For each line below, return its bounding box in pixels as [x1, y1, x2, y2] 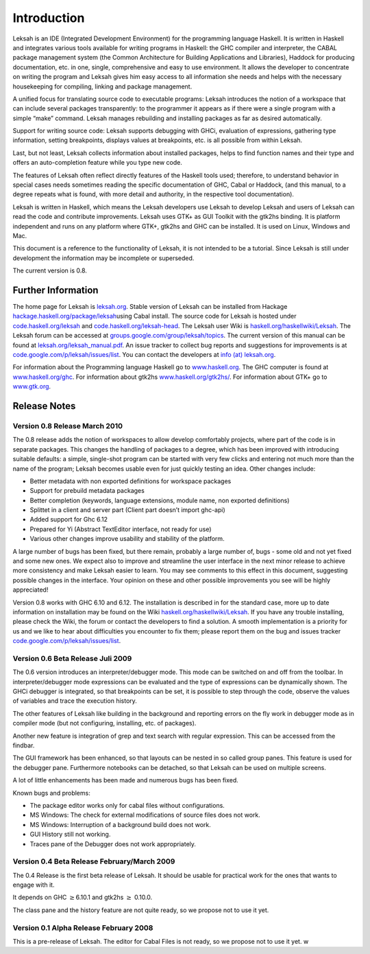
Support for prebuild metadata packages [29, 487, 145, 495]
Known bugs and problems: [12, 789, 90, 797]
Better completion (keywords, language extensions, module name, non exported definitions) [29, 496, 290, 504]
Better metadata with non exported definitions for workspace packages [29, 477, 232, 485]
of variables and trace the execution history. [12, 697, 137, 705]
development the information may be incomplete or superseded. [12, 254, 195, 262]
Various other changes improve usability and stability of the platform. [29, 535, 225, 543]
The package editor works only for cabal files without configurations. [29, 801, 225, 809]
